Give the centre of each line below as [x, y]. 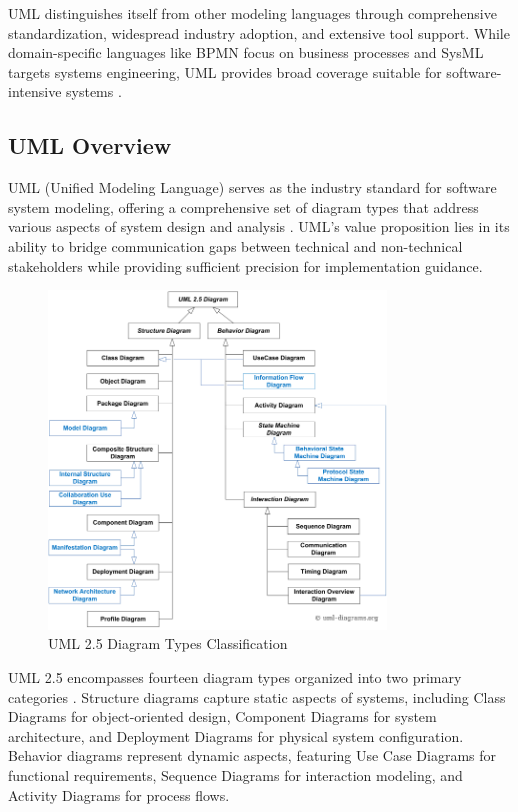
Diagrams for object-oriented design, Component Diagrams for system [222, 716]
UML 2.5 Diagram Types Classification [168, 643]
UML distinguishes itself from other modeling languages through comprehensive [252, 13]
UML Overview [90, 145]
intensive [35, 91]
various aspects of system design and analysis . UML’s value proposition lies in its [259, 226]
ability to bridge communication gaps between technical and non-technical [235, 245]
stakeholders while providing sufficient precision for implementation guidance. [245, 265]
